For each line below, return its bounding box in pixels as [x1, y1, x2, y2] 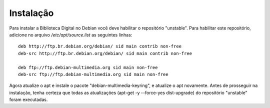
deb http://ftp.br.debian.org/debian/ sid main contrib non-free [18, 43, 182, 49]
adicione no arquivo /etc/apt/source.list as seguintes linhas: [9, 31, 132, 37]
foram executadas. [9, 96, 48, 102]
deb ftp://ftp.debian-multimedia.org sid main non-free [18, 64, 158, 70]
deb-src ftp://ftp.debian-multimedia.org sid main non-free [18, 71, 168, 77]
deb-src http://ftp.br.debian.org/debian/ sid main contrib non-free [18, 50, 192, 56]
